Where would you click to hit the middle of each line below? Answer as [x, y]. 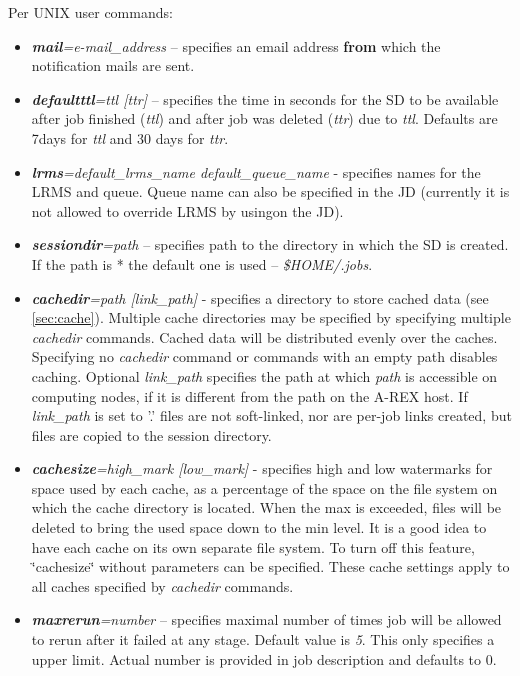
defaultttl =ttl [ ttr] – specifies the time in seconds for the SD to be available [265, 98]
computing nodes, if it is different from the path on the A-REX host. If [249, 395]
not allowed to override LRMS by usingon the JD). [187, 210]
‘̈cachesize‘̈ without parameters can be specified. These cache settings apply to [270, 566]
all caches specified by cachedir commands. [162, 585]
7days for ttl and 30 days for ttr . [130, 137]
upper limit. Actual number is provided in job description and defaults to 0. [264, 658]
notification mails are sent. [113, 65]
